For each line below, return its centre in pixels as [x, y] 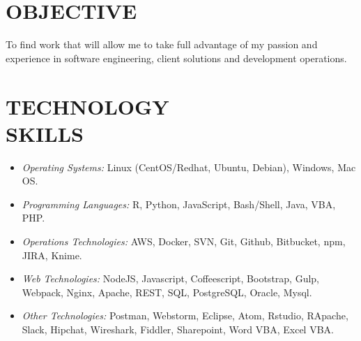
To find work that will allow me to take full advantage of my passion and [162, 44]
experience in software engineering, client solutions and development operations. [176, 58]
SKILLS [45, 133]
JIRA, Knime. [52, 255]
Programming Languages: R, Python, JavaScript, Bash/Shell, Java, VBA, [179, 204]
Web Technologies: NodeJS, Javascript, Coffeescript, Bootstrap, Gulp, [170, 278]
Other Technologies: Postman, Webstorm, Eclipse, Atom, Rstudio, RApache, [185, 315]
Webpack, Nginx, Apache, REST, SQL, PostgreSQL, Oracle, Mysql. [167, 292]
